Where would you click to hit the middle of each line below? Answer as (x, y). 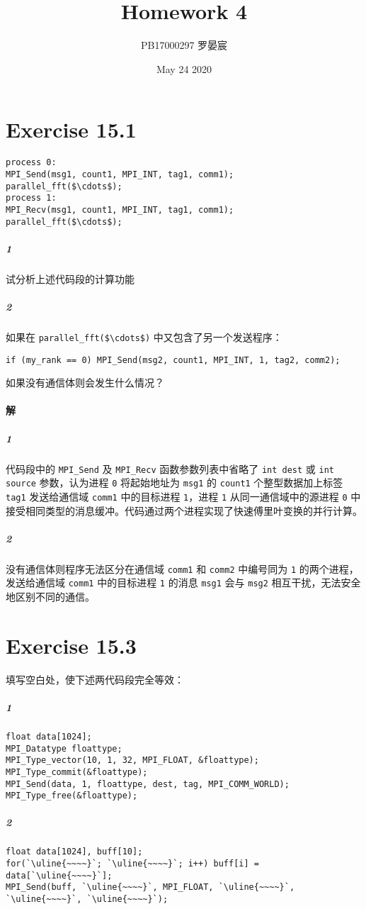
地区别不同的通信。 (50, 596)
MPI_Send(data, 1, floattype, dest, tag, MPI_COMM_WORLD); (148, 784)
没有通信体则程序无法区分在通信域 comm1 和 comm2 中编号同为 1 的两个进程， (182, 568)
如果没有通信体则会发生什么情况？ (85, 383)
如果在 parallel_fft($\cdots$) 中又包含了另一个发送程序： (144, 336)
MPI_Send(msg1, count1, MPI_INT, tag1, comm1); (120, 174)
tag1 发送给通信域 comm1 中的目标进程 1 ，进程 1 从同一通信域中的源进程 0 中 (183, 496)
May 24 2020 (184, 68)
